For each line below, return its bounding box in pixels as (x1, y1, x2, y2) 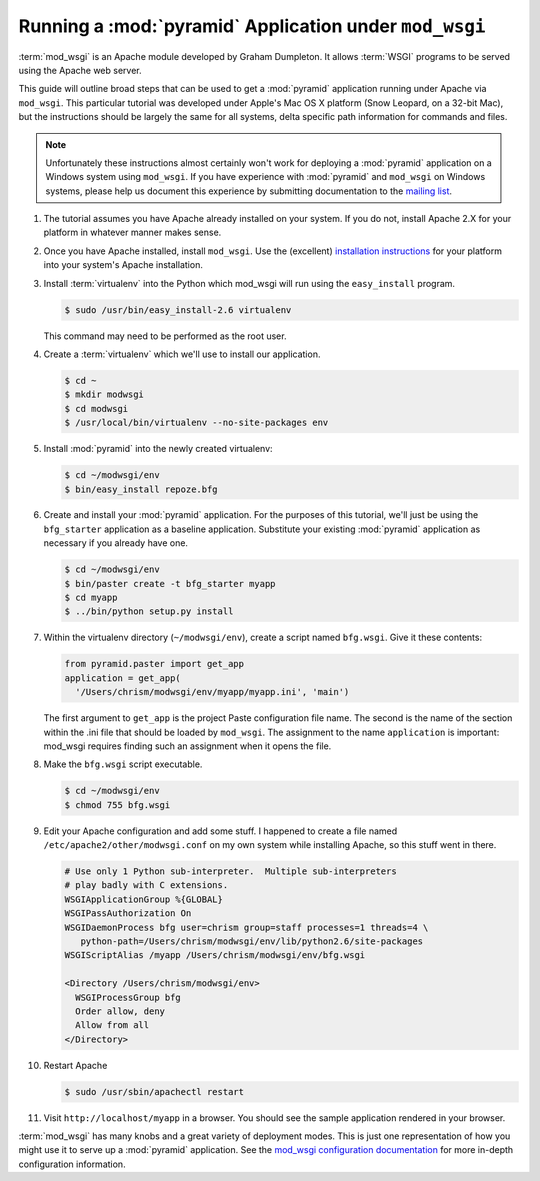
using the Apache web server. (18, 64, 142, 76)
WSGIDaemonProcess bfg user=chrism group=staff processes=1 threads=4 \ (64, 921, 429, 933)
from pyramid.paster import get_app (64, 658, 245, 670)
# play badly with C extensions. (64, 880, 229, 891)
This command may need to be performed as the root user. (43, 330, 287, 342)
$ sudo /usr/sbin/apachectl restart (64, 1086, 245, 1097)
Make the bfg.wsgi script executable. (43, 758, 203, 770)
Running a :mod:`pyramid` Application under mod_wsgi (18, 15, 486, 37)
